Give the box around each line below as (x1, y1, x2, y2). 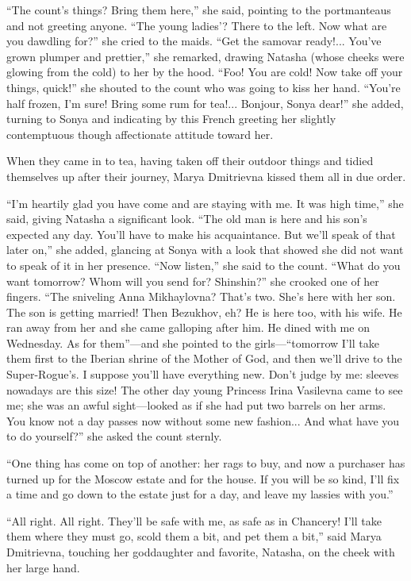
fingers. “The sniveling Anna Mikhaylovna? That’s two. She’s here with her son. (6, 288, 396, 305)
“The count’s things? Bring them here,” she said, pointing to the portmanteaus (6, 2, 391, 17)
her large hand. (6, 559, 80, 575)
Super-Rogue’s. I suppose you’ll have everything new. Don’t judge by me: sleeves (6, 366, 399, 383)
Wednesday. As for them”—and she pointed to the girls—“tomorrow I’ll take (6, 334, 379, 351)
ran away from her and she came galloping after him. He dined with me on (6, 319, 370, 336)
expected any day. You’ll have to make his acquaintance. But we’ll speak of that (6, 225, 396, 242)
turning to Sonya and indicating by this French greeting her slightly (6, 110, 336, 127)
